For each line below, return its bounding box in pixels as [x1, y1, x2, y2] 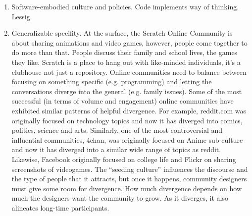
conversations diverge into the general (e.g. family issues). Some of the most [11, 86, 242, 96]
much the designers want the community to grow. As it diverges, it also [11, 193, 228, 203]
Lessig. [11, 11, 32, 21]
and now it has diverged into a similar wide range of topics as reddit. [11, 144, 221, 155]
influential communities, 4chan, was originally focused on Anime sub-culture [11, 134, 243, 145]
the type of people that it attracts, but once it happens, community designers [11, 173, 247, 184]
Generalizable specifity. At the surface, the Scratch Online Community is [11, 28, 233, 38]
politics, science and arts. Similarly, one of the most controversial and [11, 125, 223, 135]
